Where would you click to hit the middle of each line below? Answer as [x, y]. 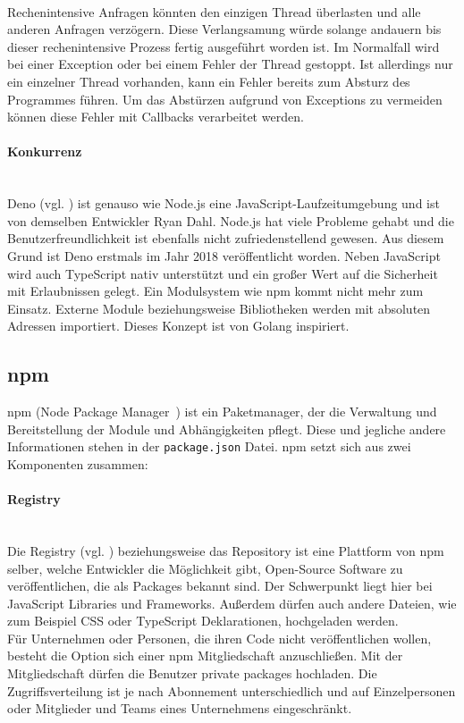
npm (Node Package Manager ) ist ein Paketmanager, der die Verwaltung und [222, 412]
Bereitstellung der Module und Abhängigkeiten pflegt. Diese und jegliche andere [227, 429]
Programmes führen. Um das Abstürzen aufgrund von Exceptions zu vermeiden [225, 99]
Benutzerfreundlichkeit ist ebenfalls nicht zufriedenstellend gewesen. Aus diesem [226, 238]
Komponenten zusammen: [78, 463]
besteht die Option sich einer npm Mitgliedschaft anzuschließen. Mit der [205, 656]
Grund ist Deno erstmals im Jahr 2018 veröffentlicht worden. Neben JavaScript [224, 255]
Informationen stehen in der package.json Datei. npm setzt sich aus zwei [209, 446]
